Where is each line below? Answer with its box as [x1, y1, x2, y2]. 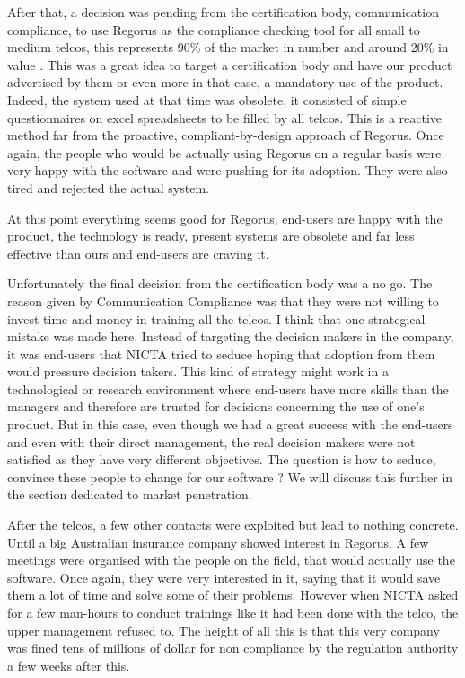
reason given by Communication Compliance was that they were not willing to [7, 291, 439, 310]
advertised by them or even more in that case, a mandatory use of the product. [7, 73, 443, 92]
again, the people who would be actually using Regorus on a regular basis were [7, 143, 442, 162]
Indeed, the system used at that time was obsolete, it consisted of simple [7, 90, 407, 109]
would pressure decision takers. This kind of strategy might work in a [7, 362, 389, 381]
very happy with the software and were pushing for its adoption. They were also [7, 161, 448, 180]
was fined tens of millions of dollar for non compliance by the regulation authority [7, 638, 459, 657]
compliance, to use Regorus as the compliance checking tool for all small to [7, 20, 420, 39]
